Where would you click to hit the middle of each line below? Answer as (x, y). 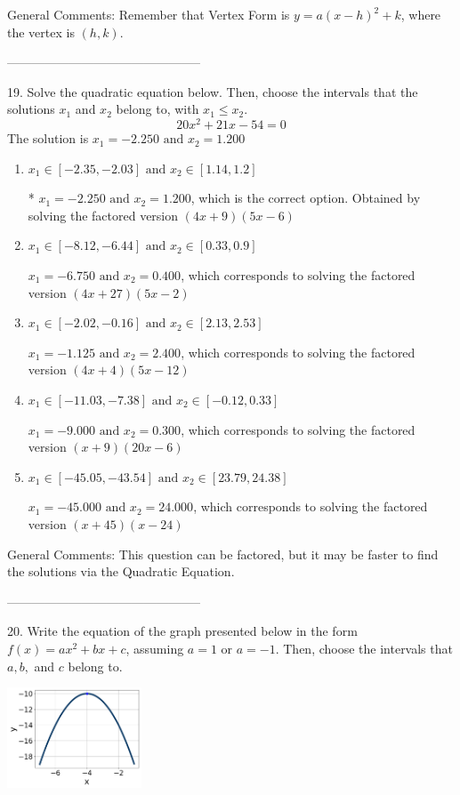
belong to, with (157, 109)
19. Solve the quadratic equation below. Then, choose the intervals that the (213, 91)
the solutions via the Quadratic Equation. (121, 571)
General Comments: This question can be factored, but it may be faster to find (223, 554)
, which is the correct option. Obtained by (306, 198)
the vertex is (41, 32)
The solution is (48, 138)
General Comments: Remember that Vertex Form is (149, 14)
